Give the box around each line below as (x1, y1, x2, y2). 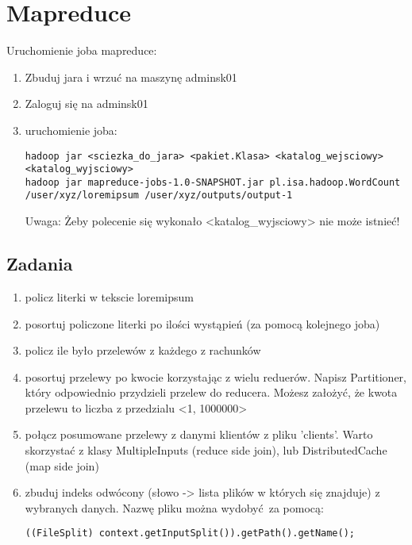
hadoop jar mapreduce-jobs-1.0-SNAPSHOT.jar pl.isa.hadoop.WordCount (25, 176, 401, 188)
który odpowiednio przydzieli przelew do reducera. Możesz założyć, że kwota (25, 384, 398, 401)
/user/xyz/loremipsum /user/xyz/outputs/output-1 (25, 190, 293, 201)
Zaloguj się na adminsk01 (25, 95, 148, 112)
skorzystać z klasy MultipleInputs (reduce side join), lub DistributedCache (25, 442, 387, 459)
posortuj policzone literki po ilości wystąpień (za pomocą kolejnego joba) (25, 315, 380, 332)
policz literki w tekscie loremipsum (25, 288, 194, 305)
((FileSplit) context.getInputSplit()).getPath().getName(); (25, 528, 356, 539)
